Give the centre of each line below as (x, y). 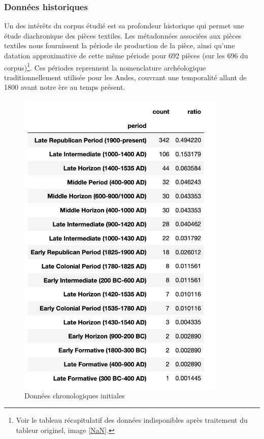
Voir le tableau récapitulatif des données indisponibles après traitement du (132, 420)
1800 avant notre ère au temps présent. (65, 87)
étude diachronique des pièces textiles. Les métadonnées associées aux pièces (123, 35)
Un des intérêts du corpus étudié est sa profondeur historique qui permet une (124, 26)
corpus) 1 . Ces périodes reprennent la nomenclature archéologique (105, 66)
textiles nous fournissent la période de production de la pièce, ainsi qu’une (120, 45)
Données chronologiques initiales (75, 395)
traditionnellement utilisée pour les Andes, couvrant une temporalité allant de (125, 77)
